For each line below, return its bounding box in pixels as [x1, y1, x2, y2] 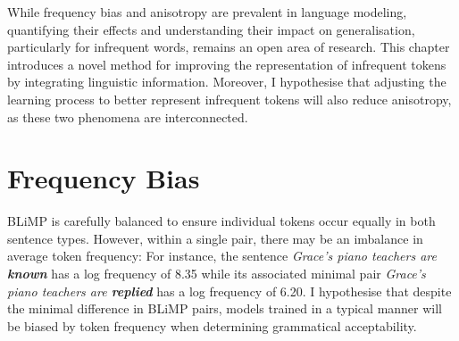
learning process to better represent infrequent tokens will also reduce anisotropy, [7, 89, 452, 108]
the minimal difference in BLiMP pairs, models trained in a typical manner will [7, 299, 443, 318]
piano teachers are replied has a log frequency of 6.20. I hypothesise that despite [7, 281, 452, 300]
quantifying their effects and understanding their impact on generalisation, [7, 20, 415, 38]
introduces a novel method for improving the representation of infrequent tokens [7, 54, 446, 73]
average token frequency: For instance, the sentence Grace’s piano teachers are [7, 246, 437, 265]
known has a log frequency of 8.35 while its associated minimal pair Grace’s [7, 264, 426, 283]
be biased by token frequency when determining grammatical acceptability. [7, 316, 417, 335]
